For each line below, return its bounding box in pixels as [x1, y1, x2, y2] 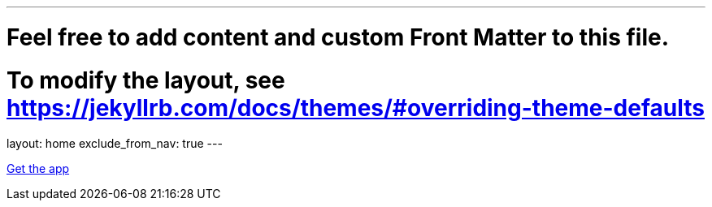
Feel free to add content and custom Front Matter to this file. [7, 23, 670, 51]
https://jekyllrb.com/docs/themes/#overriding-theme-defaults [7, 93, 705, 122]
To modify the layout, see [7, 66, 285, 94]
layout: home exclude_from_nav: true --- [7, 136, 223, 151]
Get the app [7, 162, 70, 176]
